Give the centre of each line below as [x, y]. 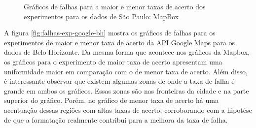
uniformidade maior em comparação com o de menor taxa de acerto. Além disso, [126, 71]
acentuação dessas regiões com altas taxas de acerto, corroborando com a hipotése [128, 110]
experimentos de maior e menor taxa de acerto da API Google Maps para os [120, 42]
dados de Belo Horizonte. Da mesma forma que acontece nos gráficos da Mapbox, [127, 52]
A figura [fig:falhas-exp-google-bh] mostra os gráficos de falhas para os [110, 33]
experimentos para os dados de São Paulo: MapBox [101, 16]
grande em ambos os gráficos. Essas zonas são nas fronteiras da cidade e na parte [127, 90]
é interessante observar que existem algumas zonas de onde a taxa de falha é [119, 81]
